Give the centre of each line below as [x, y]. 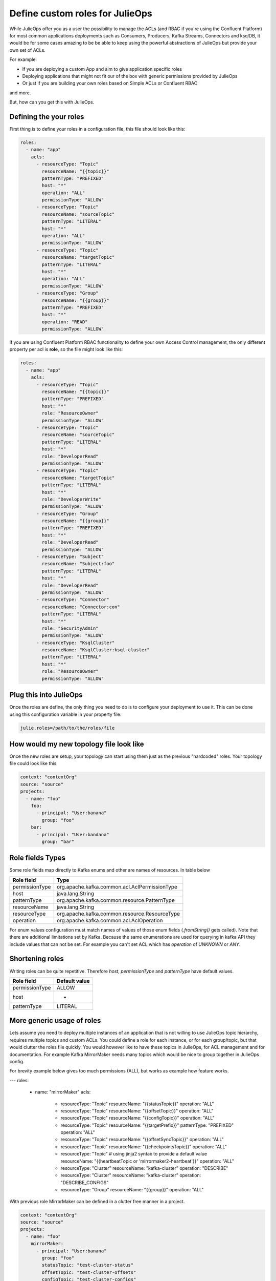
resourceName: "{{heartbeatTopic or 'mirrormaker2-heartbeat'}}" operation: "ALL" [147, 1161]
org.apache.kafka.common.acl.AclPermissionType [117, 886]
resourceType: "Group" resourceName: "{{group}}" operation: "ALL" [132, 1190]
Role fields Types [38, 858]
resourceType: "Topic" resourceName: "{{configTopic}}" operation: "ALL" [137, 1118]
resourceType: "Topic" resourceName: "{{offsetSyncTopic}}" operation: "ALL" [142, 1140]
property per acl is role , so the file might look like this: [66, 349]
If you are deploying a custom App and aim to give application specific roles [102, 69]
